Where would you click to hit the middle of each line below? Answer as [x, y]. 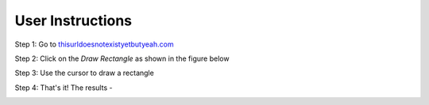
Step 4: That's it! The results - [64, 88]
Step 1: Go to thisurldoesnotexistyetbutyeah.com [94, 44]
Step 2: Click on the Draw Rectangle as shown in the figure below [122, 58]
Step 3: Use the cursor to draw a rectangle [84, 73]
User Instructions [73, 21]
